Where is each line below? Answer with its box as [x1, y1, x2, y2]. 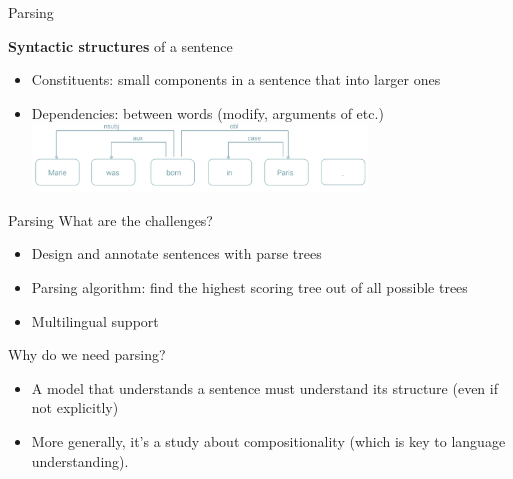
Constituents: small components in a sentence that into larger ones [31, 69, 441, 90]
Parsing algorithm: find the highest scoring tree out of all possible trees [31, 277, 468, 298]
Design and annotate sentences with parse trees [31, 243, 322, 264]
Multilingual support [31, 310, 159, 331]
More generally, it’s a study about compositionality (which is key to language [31, 431, 506, 452]
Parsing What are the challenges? [8, 209, 213, 230]
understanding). [31, 450, 129, 471]
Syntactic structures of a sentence [8, 35, 233, 56]
